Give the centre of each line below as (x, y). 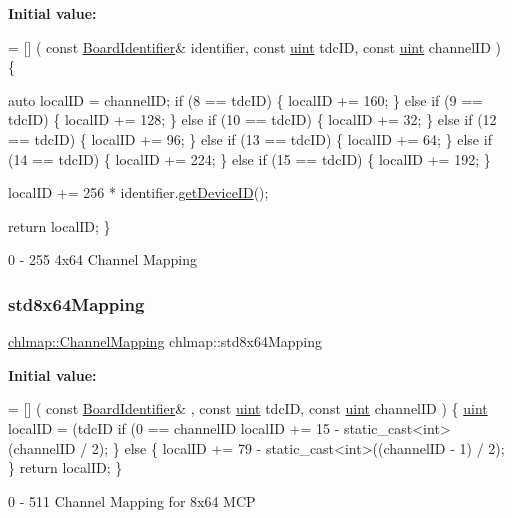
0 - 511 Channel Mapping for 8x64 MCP (132, 500)
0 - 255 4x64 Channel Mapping (103, 259)
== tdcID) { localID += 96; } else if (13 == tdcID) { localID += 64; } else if (250, 138)
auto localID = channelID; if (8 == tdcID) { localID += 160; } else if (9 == (245, 99)
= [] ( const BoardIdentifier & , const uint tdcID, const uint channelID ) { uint (248, 408)
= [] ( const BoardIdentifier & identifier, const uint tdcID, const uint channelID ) (254, 46)
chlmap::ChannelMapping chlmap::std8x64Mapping (165, 341)
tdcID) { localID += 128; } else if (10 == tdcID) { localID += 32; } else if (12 (252, 119)
